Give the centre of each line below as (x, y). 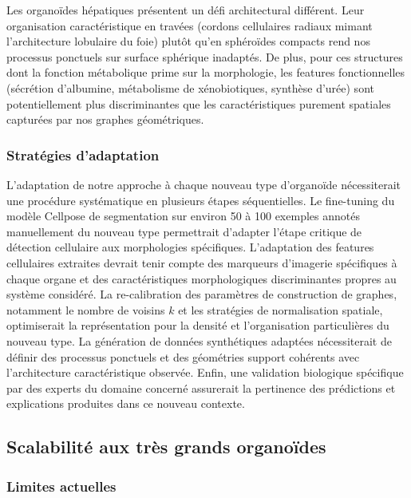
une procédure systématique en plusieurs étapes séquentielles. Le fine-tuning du (201, 200)
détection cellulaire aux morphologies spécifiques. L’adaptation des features (190, 247)
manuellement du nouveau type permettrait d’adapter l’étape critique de (184, 231)
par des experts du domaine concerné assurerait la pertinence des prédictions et (201, 387)
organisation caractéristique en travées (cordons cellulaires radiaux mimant (190, 25)
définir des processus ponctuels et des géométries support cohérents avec (183, 356)
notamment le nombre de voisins (86, 309)
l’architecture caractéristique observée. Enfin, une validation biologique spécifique (205, 372)
